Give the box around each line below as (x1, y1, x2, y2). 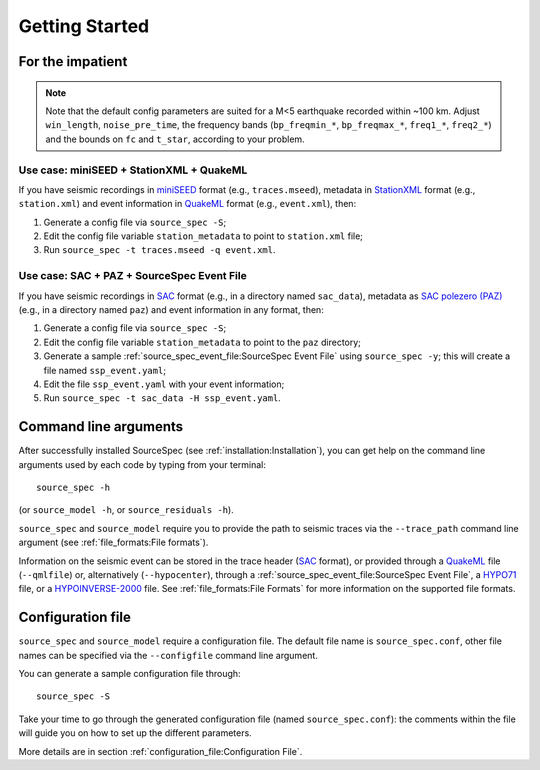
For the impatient (18, 53, 128, 70)
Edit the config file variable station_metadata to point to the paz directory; (43, 336, 362, 348)
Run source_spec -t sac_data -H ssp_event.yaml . (43, 392, 282, 404)
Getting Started (18, 15, 150, 37)
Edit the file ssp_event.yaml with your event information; (43, 378, 285, 390)
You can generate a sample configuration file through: (18, 668, 241, 680)
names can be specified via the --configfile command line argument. (18, 649, 319, 661)
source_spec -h (36, 482, 111, 493)
